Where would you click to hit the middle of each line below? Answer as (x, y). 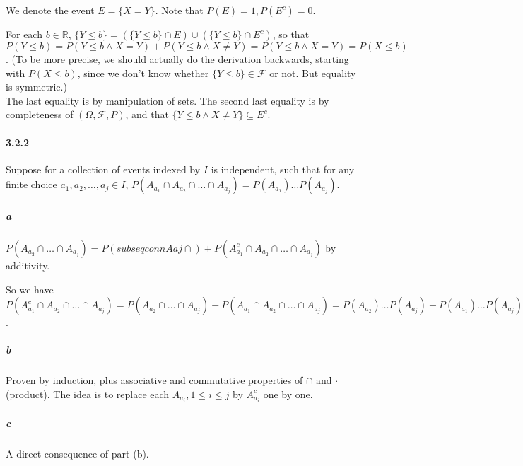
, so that (291, 34)
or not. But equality (313, 72)
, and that (147, 114)
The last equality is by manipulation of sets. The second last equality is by (168, 100)
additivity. (28, 265)
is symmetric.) (36, 87)
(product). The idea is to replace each (88, 394)
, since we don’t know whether (143, 72)
